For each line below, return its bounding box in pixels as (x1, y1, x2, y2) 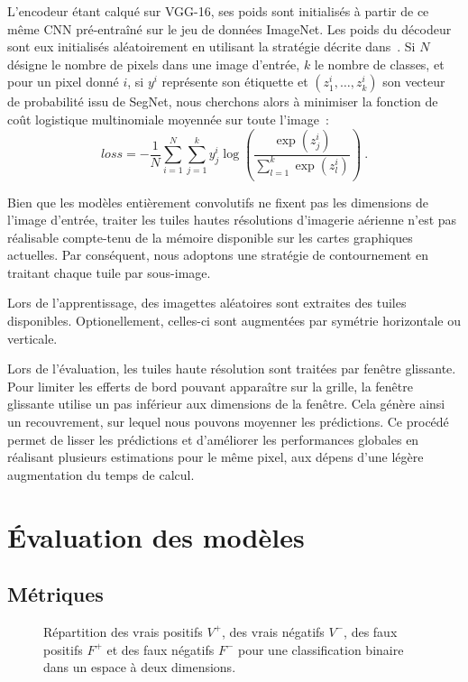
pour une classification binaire (237, 640, 404, 659)
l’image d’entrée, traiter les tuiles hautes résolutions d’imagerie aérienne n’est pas (7, 210, 457, 229)
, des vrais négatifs (222, 622, 325, 641)
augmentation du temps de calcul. (7, 465, 195, 484)
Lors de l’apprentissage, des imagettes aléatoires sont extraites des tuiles (7, 293, 407, 312)
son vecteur (382, 72, 445, 91)
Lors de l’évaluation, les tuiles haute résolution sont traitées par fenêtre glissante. (7, 359, 456, 378)
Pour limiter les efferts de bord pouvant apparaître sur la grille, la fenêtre (7, 376, 413, 395)
